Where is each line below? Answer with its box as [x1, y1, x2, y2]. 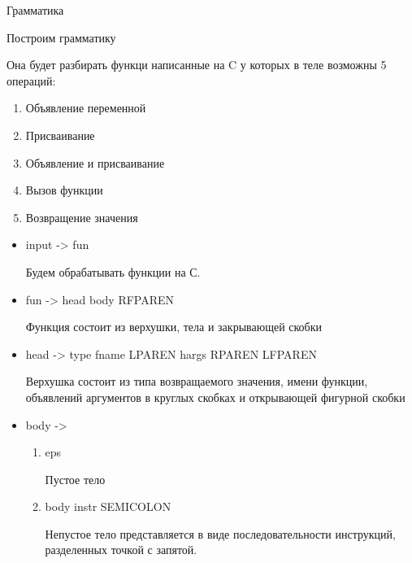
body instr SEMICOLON [45, 498, 171, 515]
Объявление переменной [25, 99, 146, 116]
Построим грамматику [7, 28, 116, 46]
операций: [7, 72, 56, 89]
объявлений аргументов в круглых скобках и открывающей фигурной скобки [25, 388, 405, 405]
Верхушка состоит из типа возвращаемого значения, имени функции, [25, 373, 368, 390]
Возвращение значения [25, 208, 138, 225]
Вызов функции [25, 181, 103, 199]
